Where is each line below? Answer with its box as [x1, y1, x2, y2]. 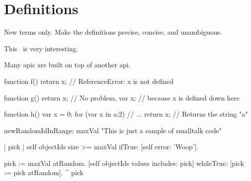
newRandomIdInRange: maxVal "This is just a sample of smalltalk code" [4, 125, 222, 135]
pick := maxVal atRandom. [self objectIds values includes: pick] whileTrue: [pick [4, 158, 244, 168]
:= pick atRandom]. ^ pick [4, 167, 84, 178]
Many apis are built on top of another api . [4, 60, 131, 70]
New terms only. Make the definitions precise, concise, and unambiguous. [4, 27, 222, 37]
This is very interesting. [4, 43, 78, 53]
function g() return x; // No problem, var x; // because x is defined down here [4, 92, 240, 102]
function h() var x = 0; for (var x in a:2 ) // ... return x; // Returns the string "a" [4, 109, 248, 119]
